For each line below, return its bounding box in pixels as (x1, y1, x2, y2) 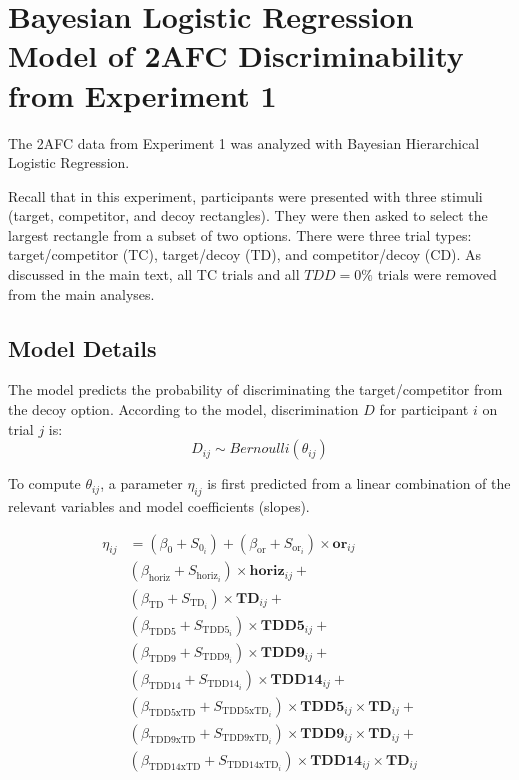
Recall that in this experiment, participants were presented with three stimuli (8, 185, 483, 206)
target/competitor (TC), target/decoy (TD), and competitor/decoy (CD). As (8, 244, 482, 265)
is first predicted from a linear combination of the (207, 473, 511, 494)
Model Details (8, 332, 157, 363)
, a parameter (100, 473, 183, 494)
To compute (8, 473, 81, 494)
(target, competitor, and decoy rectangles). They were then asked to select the (8, 205, 488, 226)
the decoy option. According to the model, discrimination (8, 399, 359, 420)
